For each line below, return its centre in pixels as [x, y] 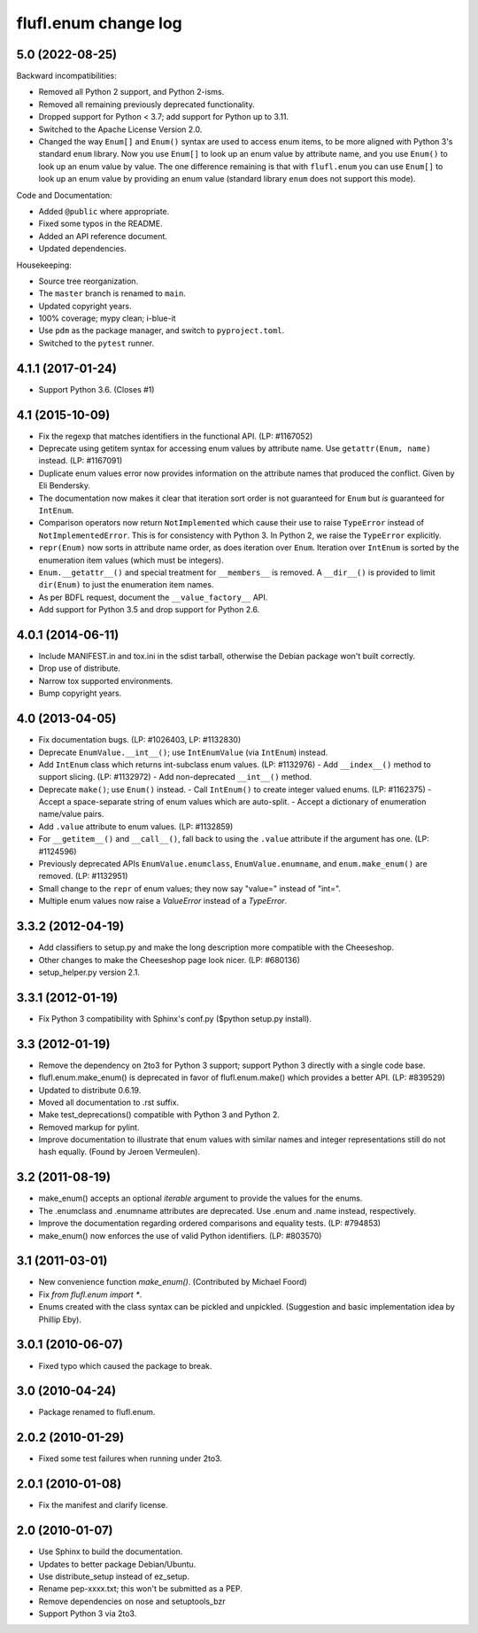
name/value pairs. [71, 814]
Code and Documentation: [64, 195]
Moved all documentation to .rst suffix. [109, 1102]
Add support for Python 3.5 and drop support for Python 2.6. [149, 610]
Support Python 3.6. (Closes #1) [96, 389]
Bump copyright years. [80, 693]
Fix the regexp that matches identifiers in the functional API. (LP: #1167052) [176, 436]
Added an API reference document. [103, 236]
